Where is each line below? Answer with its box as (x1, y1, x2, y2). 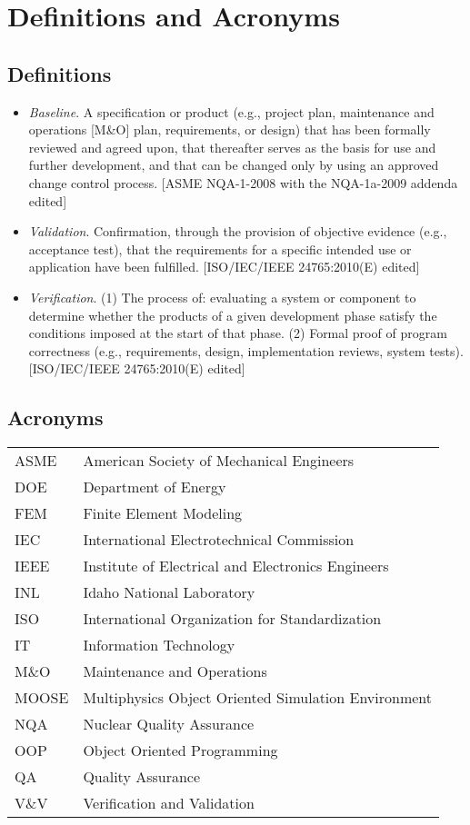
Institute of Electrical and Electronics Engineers (83, 555, 389, 577)
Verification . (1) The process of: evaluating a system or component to (28, 287, 416, 306)
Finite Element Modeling (83, 502, 243, 524)
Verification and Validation (83, 792, 255, 814)
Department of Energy (83, 476, 226, 498)
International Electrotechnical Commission (83, 529, 355, 551)
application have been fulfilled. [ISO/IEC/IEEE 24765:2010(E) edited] (28, 257, 420, 276)
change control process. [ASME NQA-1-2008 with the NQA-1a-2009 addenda (28, 173, 458, 192)
